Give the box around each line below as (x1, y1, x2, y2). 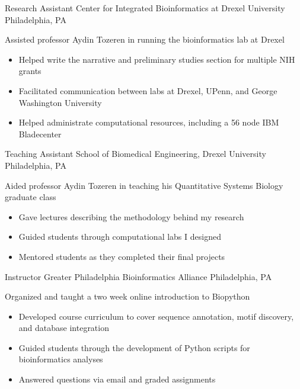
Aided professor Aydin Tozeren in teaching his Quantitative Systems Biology (5, 179, 283, 191)
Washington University (18, 96, 102, 108)
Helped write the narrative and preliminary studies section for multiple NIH (18, 53, 295, 65)
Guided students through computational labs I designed (18, 230, 221, 243)
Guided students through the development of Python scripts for (18, 341, 250, 353)
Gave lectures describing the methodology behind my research (18, 210, 244, 223)
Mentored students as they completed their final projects (18, 250, 225, 262)
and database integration (18, 322, 109, 334)
